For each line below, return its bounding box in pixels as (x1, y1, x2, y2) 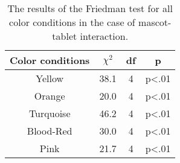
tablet (52, 29, 77, 43)
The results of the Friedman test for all (7, 1, 173, 15)
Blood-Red (27, 124, 72, 138)
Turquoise (28, 106, 71, 120)
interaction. (80, 29, 129, 43)
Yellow (36, 71, 64, 85)
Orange (34, 89, 65, 103)
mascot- (138, 15, 172, 29)
